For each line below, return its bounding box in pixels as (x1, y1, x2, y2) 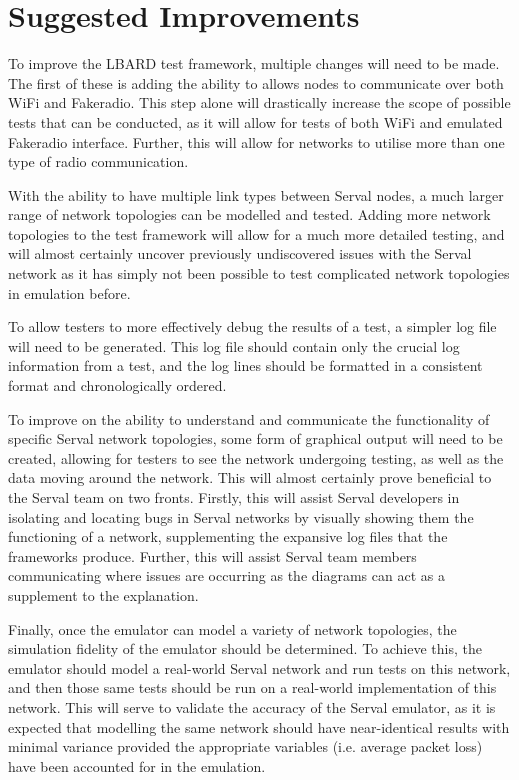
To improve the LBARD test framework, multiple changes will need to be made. (8, 53, 500, 74)
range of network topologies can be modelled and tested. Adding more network (8, 204, 491, 225)
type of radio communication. (8, 151, 189, 172)
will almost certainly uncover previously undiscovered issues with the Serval (8, 243, 472, 264)
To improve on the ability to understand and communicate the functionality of (8, 408, 490, 429)
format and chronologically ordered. (8, 375, 227, 396)
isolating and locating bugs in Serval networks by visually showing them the (8, 506, 474, 527)
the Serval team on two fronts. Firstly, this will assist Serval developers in (8, 487, 460, 507)
